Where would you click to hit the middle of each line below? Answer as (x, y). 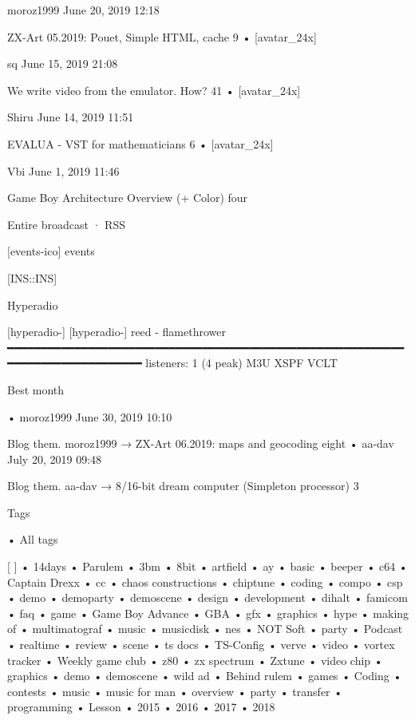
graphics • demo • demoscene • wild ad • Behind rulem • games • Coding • (205, 676)
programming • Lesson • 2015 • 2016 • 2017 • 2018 (141, 707)
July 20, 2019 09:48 (55, 459)
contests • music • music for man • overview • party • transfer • (175, 691)
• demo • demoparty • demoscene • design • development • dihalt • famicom (207, 597)
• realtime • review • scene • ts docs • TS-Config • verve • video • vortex (201, 645)
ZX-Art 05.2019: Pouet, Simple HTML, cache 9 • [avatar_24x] (162, 36)
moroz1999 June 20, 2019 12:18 (83, 10)
